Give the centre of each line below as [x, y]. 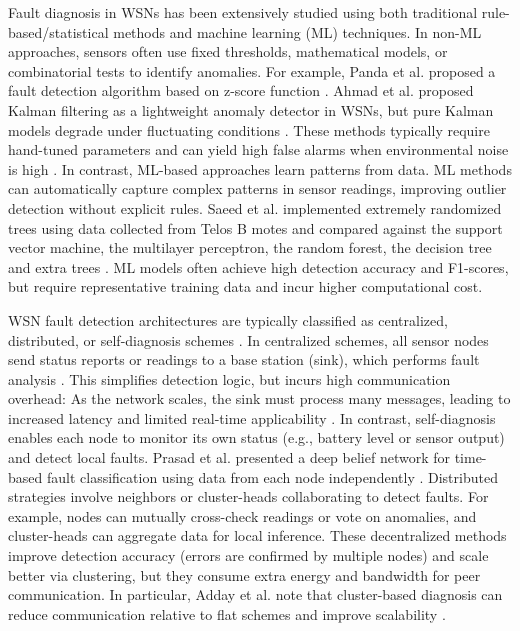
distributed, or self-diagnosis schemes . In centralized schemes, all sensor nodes [248, 339]
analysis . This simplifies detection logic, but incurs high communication [229, 378]
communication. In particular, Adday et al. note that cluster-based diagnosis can [255, 594]
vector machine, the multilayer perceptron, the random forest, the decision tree [250, 247]
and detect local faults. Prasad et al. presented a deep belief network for [229, 457]
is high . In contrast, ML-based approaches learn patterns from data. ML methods [260, 168]
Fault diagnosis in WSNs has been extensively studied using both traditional [243, 12]
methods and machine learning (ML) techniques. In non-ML [297, 31]
